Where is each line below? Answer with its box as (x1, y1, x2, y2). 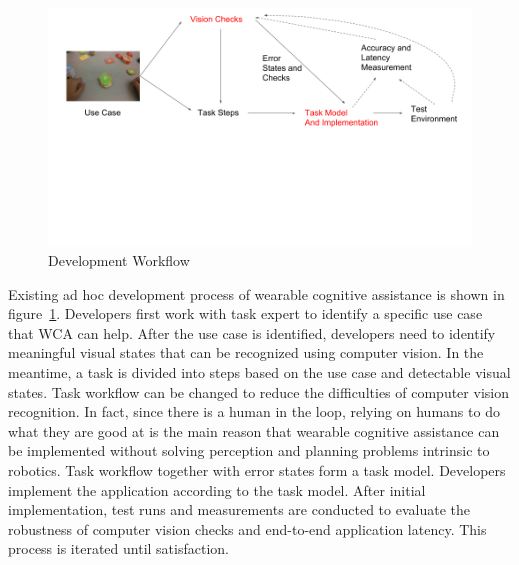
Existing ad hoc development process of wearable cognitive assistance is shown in (8, 283, 505, 304)
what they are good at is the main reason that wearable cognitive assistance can (8, 420, 500, 441)
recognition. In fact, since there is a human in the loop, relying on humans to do (8, 401, 500, 422)
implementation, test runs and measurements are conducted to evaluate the (8, 499, 470, 520)
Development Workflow (48, 250, 190, 271)
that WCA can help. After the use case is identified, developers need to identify (8, 322, 496, 343)
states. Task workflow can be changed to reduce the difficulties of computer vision (8, 381, 509, 402)
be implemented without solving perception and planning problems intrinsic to (8, 440, 490, 461)
